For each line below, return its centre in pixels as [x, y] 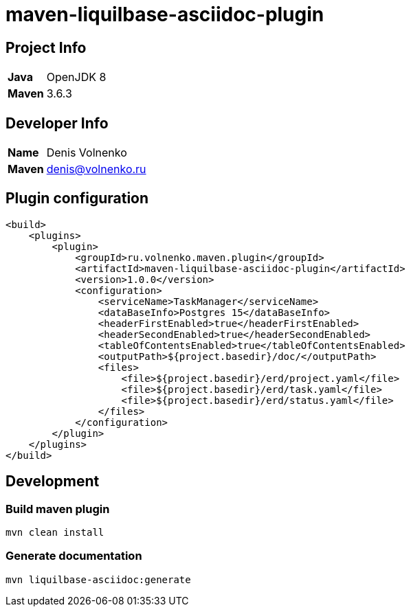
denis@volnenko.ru [96, 169]
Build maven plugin [58, 509]
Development [53, 481]
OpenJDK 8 [76, 77]
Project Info [46, 47]
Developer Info [57, 123]
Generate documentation [74, 556]
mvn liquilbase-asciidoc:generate [98, 579]
